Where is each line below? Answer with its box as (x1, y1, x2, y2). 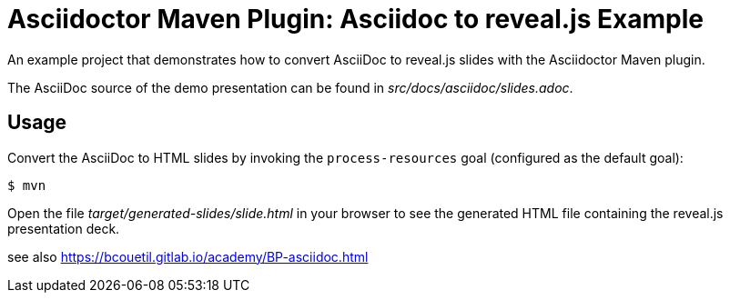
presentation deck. (7, 220, 120, 236)
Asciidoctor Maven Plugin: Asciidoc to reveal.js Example (7, 4, 704, 35)
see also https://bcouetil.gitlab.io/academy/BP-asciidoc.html (7, 248, 369, 265)
